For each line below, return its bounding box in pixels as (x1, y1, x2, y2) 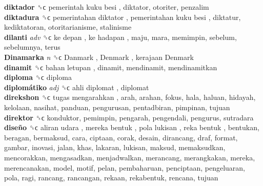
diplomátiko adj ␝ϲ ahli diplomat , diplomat (4, 81, 149, 92)
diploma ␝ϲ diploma (4, 72, 72, 82)
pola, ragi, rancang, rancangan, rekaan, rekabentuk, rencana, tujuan (4, 172, 218, 183)
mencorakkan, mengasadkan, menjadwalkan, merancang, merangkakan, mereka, (4, 152, 255, 162)
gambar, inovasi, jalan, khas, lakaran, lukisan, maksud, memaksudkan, (4, 142, 226, 153)
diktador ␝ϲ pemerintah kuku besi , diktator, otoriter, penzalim (4, 2, 209, 12)
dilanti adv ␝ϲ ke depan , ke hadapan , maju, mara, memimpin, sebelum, (4, 31, 237, 42)
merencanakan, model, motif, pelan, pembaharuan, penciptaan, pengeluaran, (4, 162, 245, 173)
